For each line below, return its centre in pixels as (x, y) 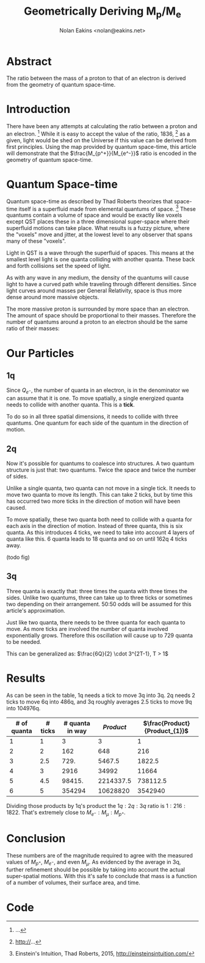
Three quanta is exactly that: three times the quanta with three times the (97, 591)
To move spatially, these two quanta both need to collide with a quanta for (99, 519)
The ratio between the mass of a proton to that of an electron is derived (96, 78)
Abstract (29, 61)
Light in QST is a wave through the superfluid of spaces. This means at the (100, 253)
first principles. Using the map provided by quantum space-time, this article (101, 146)
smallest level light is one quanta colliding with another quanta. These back (101, 259)
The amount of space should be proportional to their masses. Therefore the (101, 316)
